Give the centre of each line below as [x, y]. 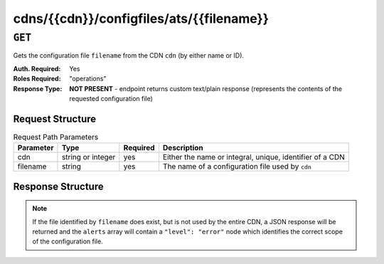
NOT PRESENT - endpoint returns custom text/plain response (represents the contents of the [206, 88]
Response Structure [58, 186]
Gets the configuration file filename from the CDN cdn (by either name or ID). [129, 56]
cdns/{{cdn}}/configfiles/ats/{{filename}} [141, 19]
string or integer [89, 157]
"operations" [88, 79]
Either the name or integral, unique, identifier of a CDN [254, 157]
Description [183, 148]
